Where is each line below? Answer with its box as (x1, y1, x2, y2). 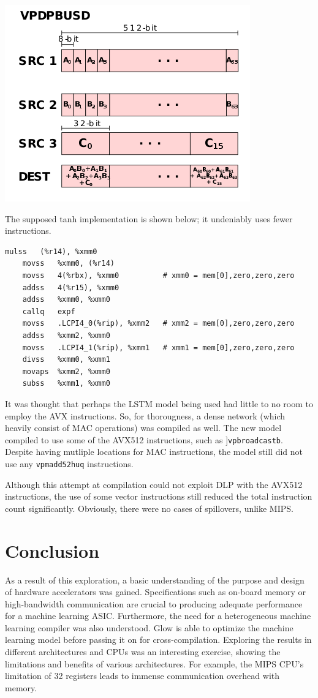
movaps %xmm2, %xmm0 (22, 367, 110, 376)
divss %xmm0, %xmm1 (22, 355, 110, 364)
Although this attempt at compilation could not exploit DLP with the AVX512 (5, 478, 303, 490)
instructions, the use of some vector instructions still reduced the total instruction (5, 490, 312, 503)
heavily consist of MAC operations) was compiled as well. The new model (5, 421, 282, 434)
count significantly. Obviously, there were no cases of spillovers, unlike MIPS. (5, 501, 293, 514)
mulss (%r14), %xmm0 (5, 247, 97, 256)
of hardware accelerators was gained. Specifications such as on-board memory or (5, 585, 306, 598)
